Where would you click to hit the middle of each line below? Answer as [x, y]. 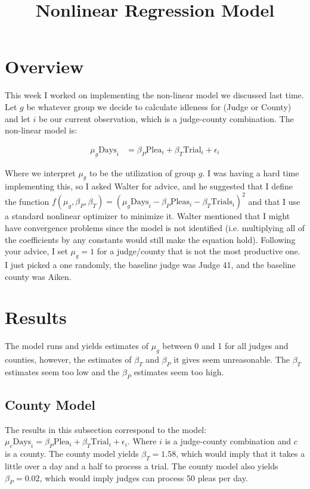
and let [18, 118]
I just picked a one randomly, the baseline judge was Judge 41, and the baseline [150, 264]
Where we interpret [40, 172]
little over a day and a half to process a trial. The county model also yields [142, 466]
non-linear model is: [41, 130]
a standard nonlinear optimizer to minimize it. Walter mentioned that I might [148, 216]
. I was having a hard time [251, 172]
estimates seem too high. [179, 371]
